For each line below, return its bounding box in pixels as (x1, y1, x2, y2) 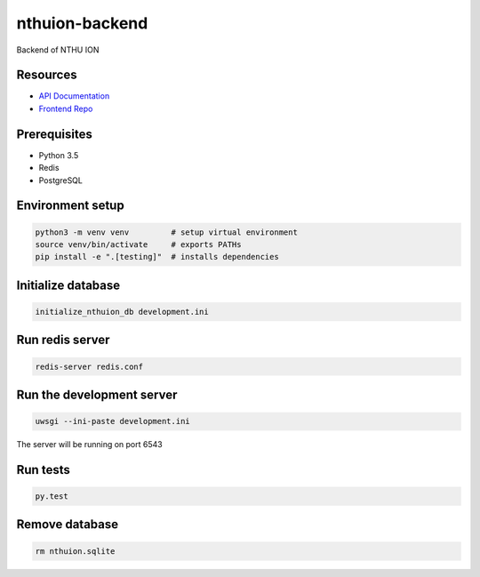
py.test (35, 492, 68, 501)
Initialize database (16, 277, 121, 293)
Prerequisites (16, 126, 92, 141)
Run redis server (16, 333, 110, 348)
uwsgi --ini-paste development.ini (35, 416, 190, 427)
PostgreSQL (38, 174, 84, 186)
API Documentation (38, 91, 110, 101)
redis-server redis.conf (35, 361, 144, 372)
